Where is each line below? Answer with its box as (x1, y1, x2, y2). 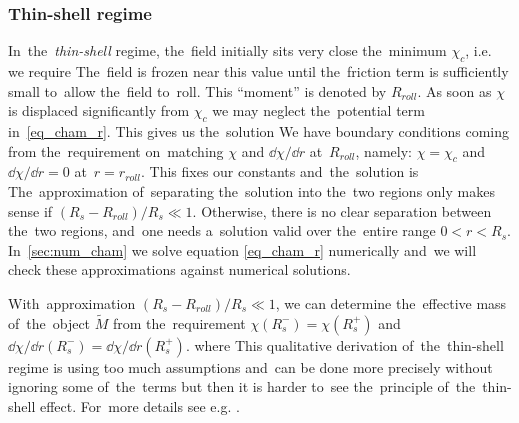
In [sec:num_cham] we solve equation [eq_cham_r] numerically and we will (8, 239, 477, 260)
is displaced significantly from (8, 100, 190, 121)
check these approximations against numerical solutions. (8, 259, 351, 280)
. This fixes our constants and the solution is (140, 161, 419, 182)
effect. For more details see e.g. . (39, 395, 240, 416)
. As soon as (417, 80, 492, 101)
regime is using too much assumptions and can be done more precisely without (8, 356, 493, 377)
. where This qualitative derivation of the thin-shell (185, 334, 504, 355)
